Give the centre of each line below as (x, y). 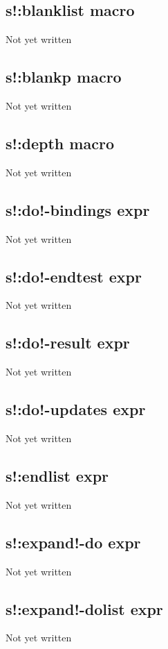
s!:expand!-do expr (73, 542)
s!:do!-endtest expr (74, 276)
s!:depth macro (60, 143)
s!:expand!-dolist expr (84, 608)
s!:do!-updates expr (76, 409)
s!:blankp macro (64, 77)
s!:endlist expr (57, 475)
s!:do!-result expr (68, 343)
